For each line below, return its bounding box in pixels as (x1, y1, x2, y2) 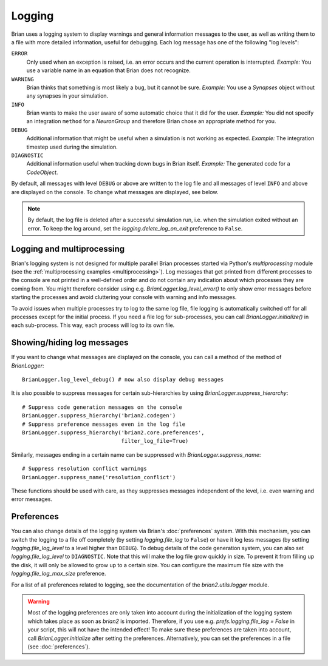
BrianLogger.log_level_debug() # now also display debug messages (22, 376, 224, 383)
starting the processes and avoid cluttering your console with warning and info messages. (11, 294, 237, 301)
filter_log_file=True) (121, 437, 189, 445)
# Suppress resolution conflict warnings (22, 465, 147, 473)
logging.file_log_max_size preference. (11, 570, 106, 577)
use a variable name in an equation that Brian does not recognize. (26, 67, 191, 74)
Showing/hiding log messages (11, 337, 129, 348)
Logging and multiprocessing (11, 243, 125, 254)
